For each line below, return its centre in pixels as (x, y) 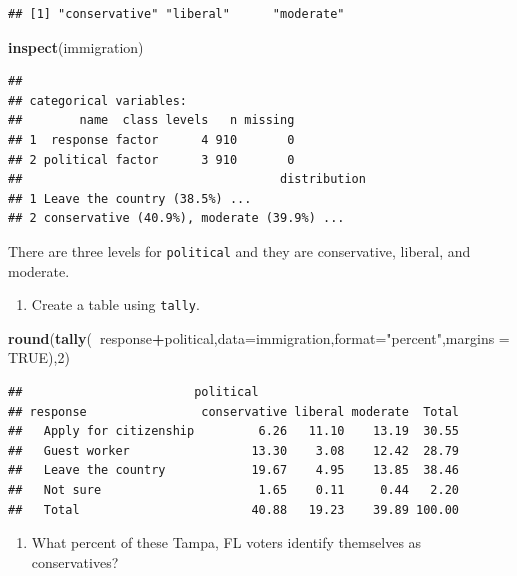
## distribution (187, 179)
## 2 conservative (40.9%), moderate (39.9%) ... (176, 218)
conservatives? (75, 561)
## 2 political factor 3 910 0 (151, 159)
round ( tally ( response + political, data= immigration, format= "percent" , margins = (259, 337)
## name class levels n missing (151, 120)
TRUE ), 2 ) (39, 357)
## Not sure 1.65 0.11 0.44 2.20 (234, 490)
